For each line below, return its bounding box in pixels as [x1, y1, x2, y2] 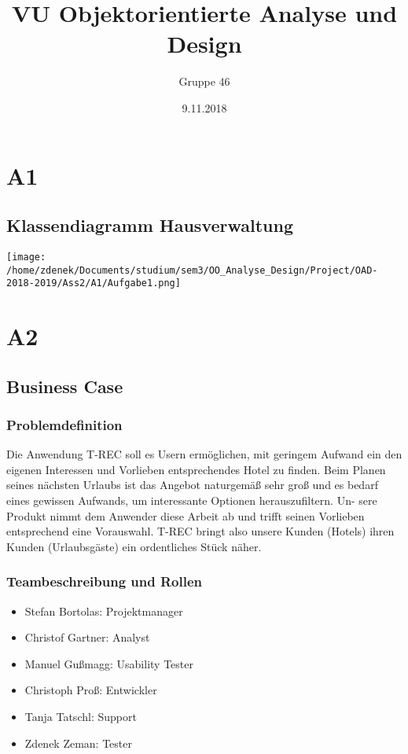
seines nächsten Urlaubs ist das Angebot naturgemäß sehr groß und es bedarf [6, 476, 378, 493]
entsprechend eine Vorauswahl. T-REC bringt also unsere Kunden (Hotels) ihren [6, 523, 395, 539]
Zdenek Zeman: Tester [24, 734, 133, 751]
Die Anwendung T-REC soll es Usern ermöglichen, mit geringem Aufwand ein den [6, 446, 402, 462]
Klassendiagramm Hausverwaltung [6, 213, 294, 237]
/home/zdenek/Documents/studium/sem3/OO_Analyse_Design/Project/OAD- [6, 264, 378, 276]
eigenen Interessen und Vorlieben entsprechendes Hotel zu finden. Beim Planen [6, 461, 386, 477]
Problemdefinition [6, 414, 123, 434]
